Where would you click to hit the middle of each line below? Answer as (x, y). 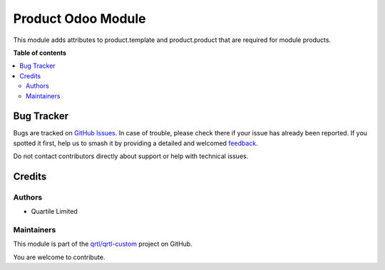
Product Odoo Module (79, 19)
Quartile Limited (54, 212)
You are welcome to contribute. (59, 257)
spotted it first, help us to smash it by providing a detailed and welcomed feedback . (135, 143)
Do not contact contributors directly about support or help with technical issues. (131, 156)
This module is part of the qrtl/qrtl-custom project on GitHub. (103, 244)
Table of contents (40, 53)
